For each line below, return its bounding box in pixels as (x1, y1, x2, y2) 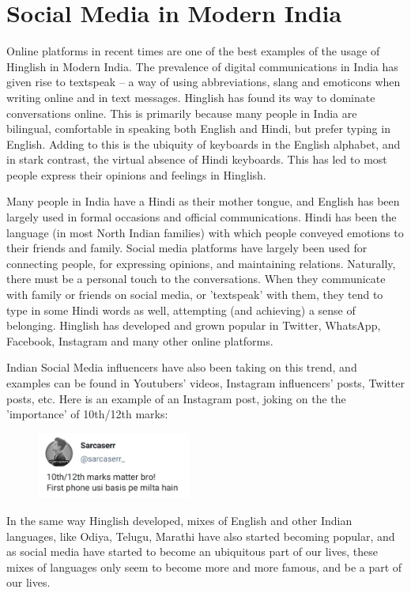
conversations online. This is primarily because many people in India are (6, 104, 357, 121)
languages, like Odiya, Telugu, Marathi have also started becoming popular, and (6, 527, 395, 544)
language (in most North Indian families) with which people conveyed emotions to (6, 224, 404, 240)
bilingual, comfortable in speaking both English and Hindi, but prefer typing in (6, 120, 390, 137)
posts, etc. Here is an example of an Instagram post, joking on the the (6, 390, 346, 406)
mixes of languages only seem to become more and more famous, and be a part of (6, 558, 402, 575)
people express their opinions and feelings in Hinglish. (6, 166, 266, 183)
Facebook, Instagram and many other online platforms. (6, 332, 273, 349)
